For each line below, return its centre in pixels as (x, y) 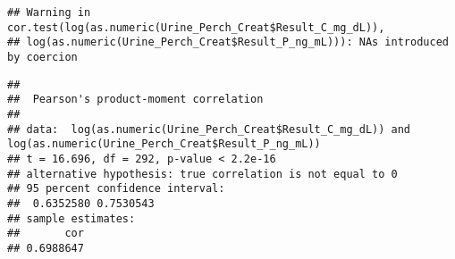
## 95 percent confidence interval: (116, 189)
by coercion (42, 57)
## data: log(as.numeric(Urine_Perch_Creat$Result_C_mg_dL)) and (209, 129)
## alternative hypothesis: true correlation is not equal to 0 (202, 174)
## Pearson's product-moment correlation (135, 100)
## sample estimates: (72, 218)
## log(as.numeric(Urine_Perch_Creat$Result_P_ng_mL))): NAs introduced (228, 42)
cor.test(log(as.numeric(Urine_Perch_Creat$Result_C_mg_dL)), (196, 27)
